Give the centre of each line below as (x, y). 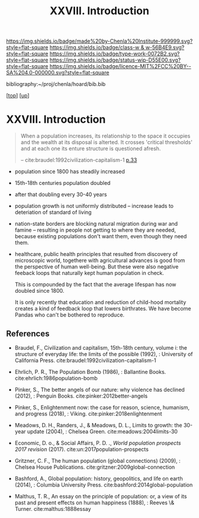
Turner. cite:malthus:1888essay (53, 509)
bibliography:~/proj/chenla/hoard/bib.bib (56, 84)
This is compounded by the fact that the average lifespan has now (95, 284)
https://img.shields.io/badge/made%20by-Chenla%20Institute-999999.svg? (99, 41)
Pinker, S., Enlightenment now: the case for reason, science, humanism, (102, 407)
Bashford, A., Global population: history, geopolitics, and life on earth (99, 478)
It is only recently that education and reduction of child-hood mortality (100, 302)
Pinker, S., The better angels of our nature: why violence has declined (99, 389)
